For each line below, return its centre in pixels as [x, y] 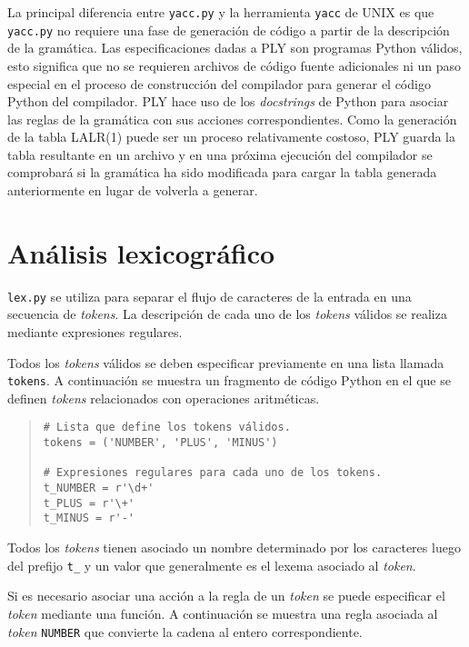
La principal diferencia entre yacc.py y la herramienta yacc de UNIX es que [221, 12]
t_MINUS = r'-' [89, 518]
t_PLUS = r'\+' [89, 503]
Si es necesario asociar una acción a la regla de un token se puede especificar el [226, 596]
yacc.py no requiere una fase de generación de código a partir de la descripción [229, 30]
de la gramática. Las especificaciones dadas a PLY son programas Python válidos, [235, 48]
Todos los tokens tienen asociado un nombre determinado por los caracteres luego [234, 547]
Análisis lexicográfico [141, 252]
